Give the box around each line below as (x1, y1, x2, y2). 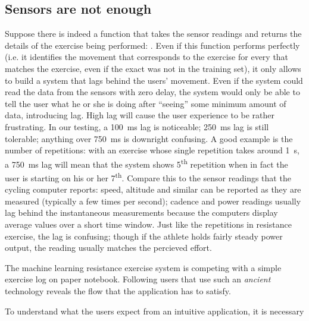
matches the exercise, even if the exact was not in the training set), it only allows (5, 62, 301, 74)
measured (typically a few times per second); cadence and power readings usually (5, 194, 301, 207)
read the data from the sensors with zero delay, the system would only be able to (5, 86, 300, 98)
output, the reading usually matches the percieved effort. (5, 241, 212, 254)
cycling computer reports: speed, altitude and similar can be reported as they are (5, 183, 301, 196)
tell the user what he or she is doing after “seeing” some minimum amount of (5, 97, 286, 109)
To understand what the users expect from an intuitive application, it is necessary (5, 304, 304, 317)
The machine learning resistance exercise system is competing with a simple (5, 261, 282, 273)
